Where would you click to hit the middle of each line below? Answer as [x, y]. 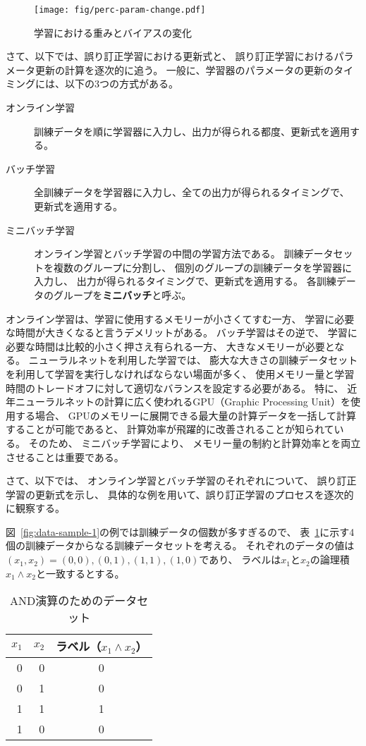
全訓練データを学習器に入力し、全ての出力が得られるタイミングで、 [192, 192]
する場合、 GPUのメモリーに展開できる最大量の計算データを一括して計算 [185, 415]
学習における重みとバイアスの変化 [113, 32]
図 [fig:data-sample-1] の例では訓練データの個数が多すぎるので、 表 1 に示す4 [180, 531]
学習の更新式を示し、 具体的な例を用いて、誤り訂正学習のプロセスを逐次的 [180, 494]
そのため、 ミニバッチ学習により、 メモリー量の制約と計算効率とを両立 [195, 442]
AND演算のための [57, 601]
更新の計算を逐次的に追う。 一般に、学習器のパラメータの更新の [184, 69]
